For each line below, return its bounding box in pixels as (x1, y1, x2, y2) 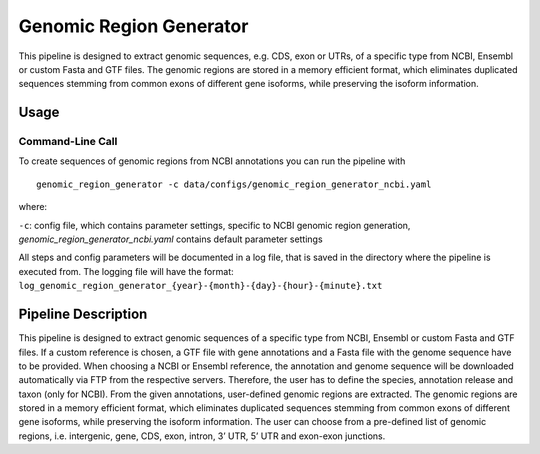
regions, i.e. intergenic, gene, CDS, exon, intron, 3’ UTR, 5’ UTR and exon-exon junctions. (18, 430, 386, 442)
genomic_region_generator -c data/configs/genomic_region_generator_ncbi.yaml (36, 178, 432, 190)
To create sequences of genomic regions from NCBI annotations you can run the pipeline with (18, 155, 406, 167)
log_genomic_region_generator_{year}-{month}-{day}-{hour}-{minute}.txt (18, 280, 383, 292)
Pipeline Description (18, 306, 148, 323)
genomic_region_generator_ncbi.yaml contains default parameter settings (18, 233, 324, 245)
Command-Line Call (18, 135, 118, 149)
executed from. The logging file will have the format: (18, 265, 234, 277)
